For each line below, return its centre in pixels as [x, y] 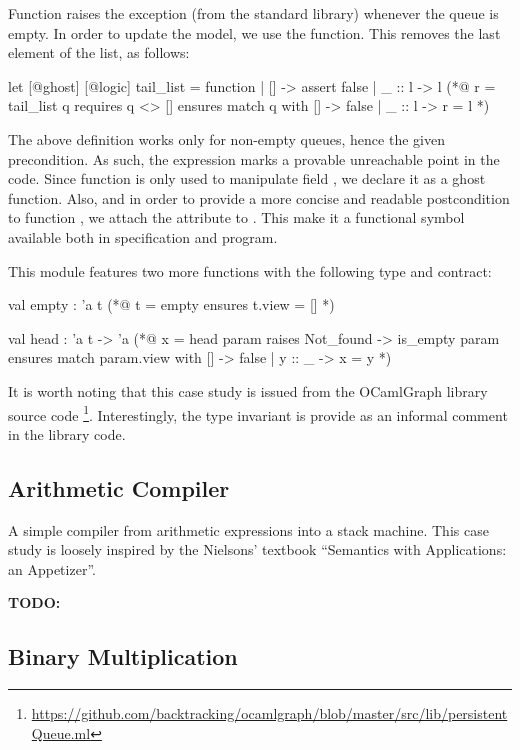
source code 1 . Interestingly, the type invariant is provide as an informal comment [258, 413]
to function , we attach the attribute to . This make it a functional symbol [236, 217]
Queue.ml [61, 732]
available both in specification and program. [143, 236]
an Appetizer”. [52, 568]
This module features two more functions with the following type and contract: [250, 270]
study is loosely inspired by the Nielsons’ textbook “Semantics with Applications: [257, 549]
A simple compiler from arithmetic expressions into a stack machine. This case [248, 529]
